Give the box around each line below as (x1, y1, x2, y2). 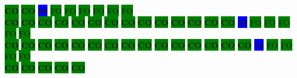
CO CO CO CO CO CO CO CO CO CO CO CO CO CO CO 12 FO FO (5, 38, 292, 51)
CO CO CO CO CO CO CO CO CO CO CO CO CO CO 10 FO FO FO (5, 16, 290, 28)
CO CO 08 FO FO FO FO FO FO (5, 5, 133, 16)
